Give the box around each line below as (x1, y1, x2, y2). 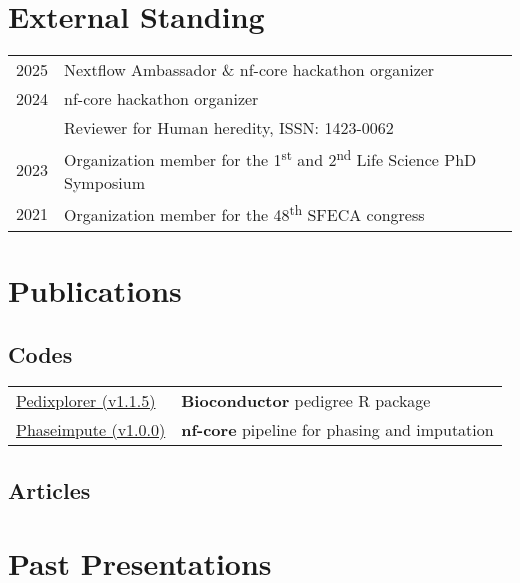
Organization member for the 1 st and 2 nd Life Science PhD (64, 145, 477, 172)
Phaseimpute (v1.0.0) (16, 418, 166, 442)
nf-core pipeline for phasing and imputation (181, 418, 494, 442)
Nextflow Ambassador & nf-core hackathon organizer (64, 58, 435, 82)
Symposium (64, 171, 146, 195)
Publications (8, 269, 182, 310)
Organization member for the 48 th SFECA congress (64, 200, 425, 227)
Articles (8, 474, 91, 505)
